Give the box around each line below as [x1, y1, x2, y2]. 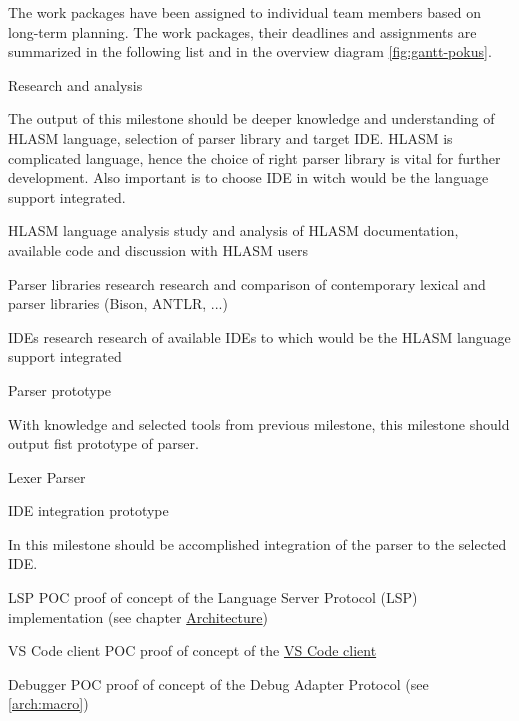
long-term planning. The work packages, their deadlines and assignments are [8, 21, 477, 42]
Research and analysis [8, 74, 143, 95]
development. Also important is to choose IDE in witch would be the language [8, 167, 489, 188]
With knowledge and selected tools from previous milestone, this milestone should [8, 413, 510, 434]
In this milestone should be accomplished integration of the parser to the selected [8, 533, 507, 554]
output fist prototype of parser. [8, 433, 199, 454]
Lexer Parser [8, 466, 86, 487]
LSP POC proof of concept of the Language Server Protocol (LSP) [8, 587, 418, 608]
